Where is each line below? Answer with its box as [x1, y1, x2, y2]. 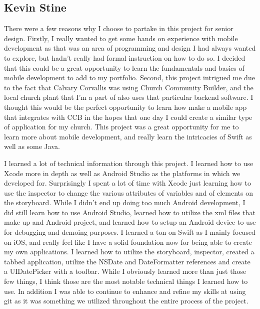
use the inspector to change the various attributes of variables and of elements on [4, 187, 253, 198]
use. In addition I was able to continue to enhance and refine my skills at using [4, 285, 246, 296]
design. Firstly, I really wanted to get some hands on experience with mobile [4, 33, 238, 43]
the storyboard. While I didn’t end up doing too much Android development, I [4, 197, 245, 208]
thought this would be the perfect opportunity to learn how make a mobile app [4, 101, 247, 112]
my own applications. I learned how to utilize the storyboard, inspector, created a [4, 246, 254, 257]
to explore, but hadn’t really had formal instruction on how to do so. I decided [4, 52, 245, 63]
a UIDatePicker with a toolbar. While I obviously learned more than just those [4, 266, 246, 276]
